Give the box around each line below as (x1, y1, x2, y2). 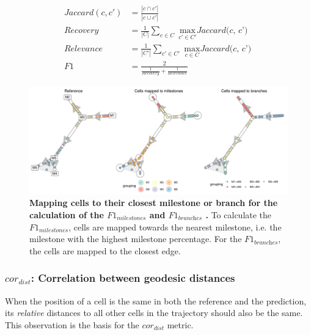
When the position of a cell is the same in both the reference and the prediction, (5, 294, 307, 307)
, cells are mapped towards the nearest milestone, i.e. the (68, 220, 282, 233)
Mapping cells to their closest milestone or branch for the (29, 196, 278, 209)
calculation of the (29, 208, 104, 221)
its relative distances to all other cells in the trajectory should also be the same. (5, 306, 303, 319)
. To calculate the (205, 208, 272, 221)
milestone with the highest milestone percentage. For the (29, 232, 242, 245)
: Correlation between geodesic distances (31, 270, 235, 285)
